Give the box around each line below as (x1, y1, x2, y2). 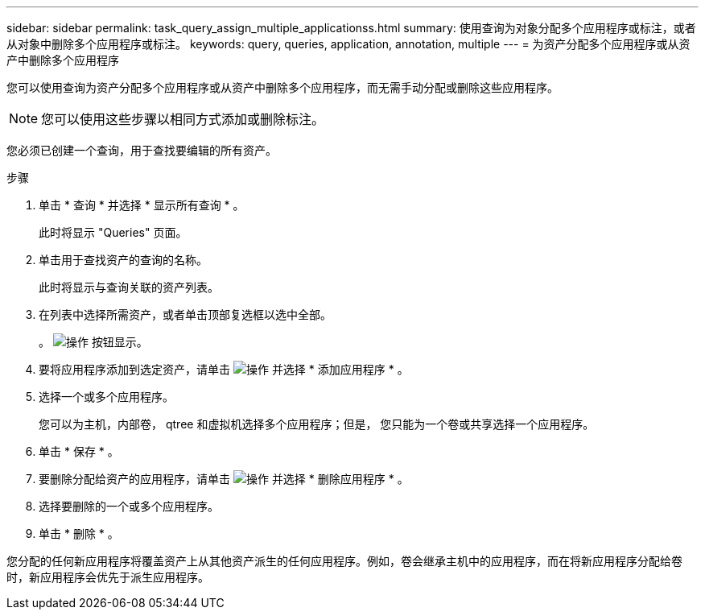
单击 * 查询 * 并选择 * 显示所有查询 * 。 (39, 198, 245, 212)
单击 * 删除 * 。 (39, 527, 119, 540)
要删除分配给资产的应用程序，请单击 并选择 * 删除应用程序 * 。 (39, 472, 409, 486)
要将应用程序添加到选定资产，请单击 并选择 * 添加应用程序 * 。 (39, 362, 409, 376)
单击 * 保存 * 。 (39, 444, 119, 458)
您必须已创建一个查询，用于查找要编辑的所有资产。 (6, 143, 277, 157)
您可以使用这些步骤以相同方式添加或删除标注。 (41, 111, 325, 127)
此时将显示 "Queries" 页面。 (39, 225, 188, 239)
